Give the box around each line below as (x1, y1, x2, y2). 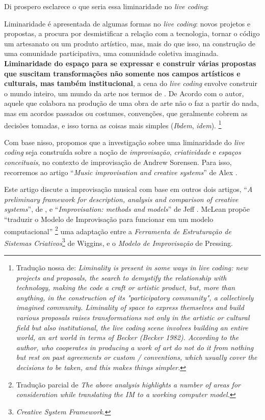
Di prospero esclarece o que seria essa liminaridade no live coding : (4, 1, 209, 11)
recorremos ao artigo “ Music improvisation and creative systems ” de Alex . (4, 166, 237, 177)
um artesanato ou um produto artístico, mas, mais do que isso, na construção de (4, 38, 256, 48)
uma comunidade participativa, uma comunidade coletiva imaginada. (4, 48, 219, 59)
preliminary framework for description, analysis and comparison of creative (4, 193, 238, 204)
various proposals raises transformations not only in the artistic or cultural (16, 312, 250, 322)
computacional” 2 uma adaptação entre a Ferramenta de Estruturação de (4, 224, 231, 236)
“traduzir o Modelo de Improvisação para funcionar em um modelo (4, 213, 214, 224)
